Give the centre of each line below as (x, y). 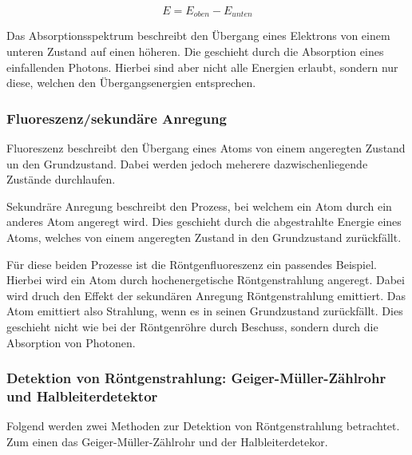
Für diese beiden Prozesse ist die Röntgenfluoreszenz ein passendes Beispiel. (192, 264)
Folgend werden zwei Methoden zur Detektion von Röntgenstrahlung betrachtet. (203, 426)
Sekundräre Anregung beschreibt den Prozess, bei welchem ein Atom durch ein (199, 206)
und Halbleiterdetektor (82, 396)
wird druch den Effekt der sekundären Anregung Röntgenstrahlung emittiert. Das (206, 295)
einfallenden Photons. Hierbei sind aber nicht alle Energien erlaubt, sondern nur (202, 67)
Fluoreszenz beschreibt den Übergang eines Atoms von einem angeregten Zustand (206, 148)
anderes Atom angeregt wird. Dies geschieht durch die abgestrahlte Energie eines (204, 222)
